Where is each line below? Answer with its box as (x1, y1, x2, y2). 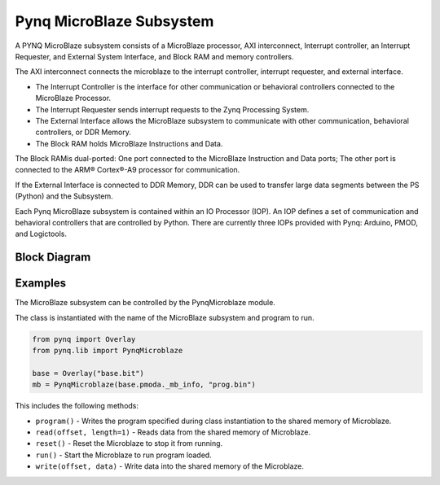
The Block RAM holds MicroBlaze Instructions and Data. (35, 138, 223, 148)
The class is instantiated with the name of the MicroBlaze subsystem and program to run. (15, 312, 315, 322)
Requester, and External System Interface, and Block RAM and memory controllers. (15, 51, 294, 61)
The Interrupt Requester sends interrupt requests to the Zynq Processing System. (35, 104, 310, 114)
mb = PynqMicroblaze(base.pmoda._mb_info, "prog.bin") (32, 380, 256, 390)
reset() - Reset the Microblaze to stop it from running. (35, 439, 223, 448)
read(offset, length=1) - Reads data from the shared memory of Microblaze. (35, 427, 311, 437)
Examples (15, 277, 67, 291)
